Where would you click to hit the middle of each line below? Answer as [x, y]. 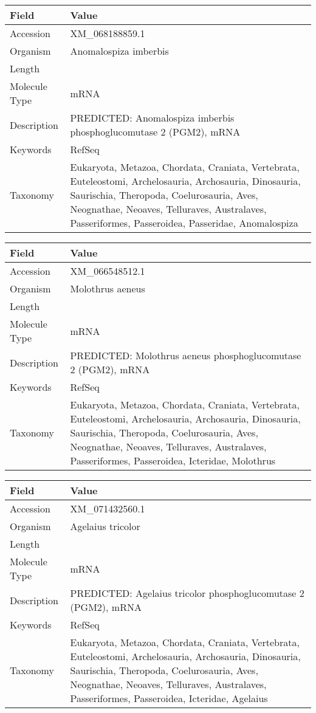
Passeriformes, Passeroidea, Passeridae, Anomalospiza [184, 223]
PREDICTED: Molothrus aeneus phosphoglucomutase [186, 355]
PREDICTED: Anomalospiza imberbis [152, 118]
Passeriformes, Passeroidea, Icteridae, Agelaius [169, 698]
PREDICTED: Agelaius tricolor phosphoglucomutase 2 [187, 593]
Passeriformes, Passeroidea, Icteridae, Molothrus [173, 460]
